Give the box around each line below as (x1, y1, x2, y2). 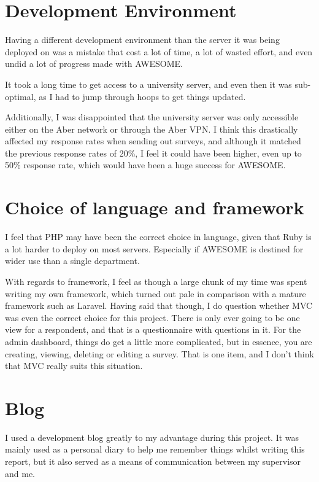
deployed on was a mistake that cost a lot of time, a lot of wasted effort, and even (5, 45, 313, 58)
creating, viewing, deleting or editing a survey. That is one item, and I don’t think (5, 347, 314, 360)
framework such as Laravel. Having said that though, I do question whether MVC (5, 299, 313, 312)
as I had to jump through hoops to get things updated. (39, 90, 246, 103)
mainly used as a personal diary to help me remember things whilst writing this (5, 443, 305, 456)
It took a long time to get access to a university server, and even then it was (5, 77, 292, 90)
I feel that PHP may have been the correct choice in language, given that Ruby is (5, 230, 312, 243)
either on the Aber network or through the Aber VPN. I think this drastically (5, 122, 298, 135)
